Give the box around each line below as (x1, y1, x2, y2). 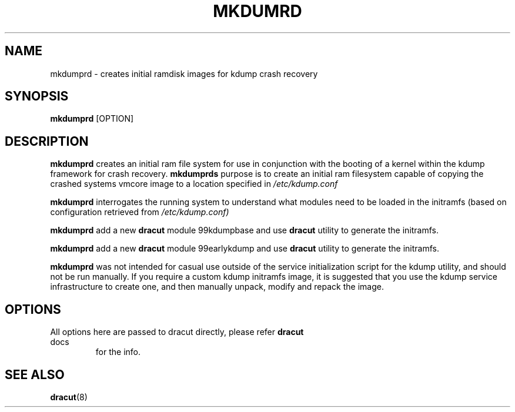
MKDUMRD (213, 1, 302, 21)
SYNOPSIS (5, 89, 69, 104)
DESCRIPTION (5, 133, 89, 149)
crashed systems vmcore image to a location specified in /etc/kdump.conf (50, 179, 338, 189)
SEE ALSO (5, 367, 65, 382)
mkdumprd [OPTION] (50, 113, 134, 124)
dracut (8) (50, 391, 88, 402)
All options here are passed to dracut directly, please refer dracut (50, 327, 304, 337)
